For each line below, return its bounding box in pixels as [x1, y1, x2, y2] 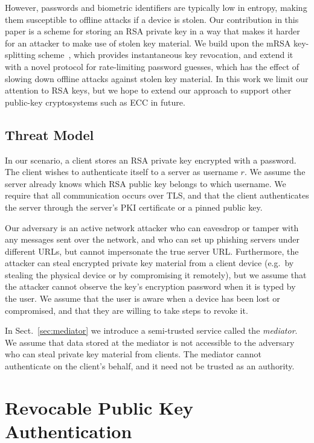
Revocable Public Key [5, 395, 193, 419]
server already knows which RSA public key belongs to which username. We [5, 177, 286, 190]
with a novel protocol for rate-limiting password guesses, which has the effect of [5, 60, 300, 72]
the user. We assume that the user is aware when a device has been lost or [5, 292, 280, 305]
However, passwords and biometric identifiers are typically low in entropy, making [5, 1, 307, 13]
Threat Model [5, 125, 94, 144]
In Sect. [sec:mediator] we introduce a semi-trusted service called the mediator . [5, 324, 298, 337]
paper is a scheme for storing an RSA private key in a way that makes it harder [5, 25, 300, 37]
